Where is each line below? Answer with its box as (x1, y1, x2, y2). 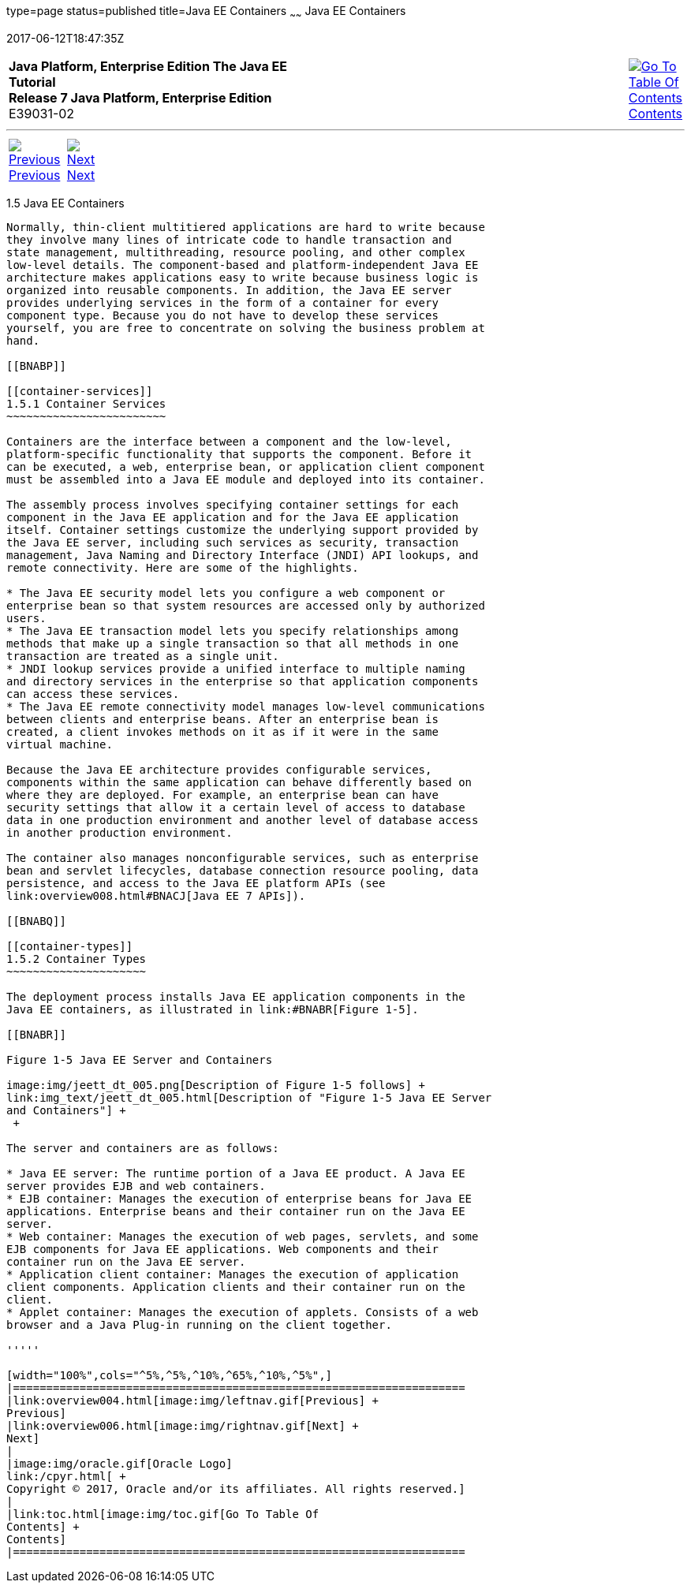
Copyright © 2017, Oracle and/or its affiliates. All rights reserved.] (6, 1482, 465, 1495)
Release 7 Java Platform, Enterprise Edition (9, 89, 272, 106)
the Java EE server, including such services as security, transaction (6, 535, 459, 549)
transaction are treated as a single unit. (6, 649, 279, 662)
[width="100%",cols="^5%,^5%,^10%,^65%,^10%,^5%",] (6, 1368, 333, 1382)
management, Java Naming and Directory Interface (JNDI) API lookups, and (6, 548, 479, 561)
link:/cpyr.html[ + (6, 1469, 126, 1483)
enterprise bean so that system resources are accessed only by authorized (6, 599, 485, 612)
